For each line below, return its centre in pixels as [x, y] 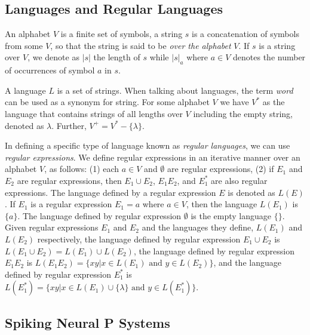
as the [274, 102]
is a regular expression [71, 204]
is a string [277, 45]
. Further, [69, 125]
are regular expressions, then [69, 180]
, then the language [222, 204]
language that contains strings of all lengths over [94, 113]
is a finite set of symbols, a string [122, 34]
